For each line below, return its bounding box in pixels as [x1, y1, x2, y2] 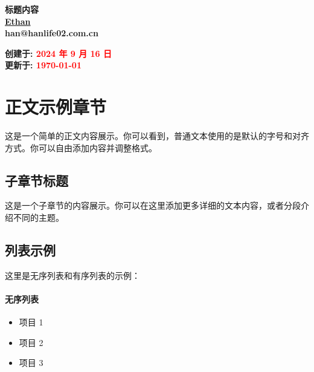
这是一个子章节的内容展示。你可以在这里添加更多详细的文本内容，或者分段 [5, 199, 301, 212]
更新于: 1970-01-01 [5, 59, 82, 71]
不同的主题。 [13, 211, 64, 224]
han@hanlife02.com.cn [5, 27, 98, 39]
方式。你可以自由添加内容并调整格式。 [5, 141, 157, 154]
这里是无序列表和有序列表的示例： [5, 269, 140, 281]
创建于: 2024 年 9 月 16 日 [5, 47, 112, 59]
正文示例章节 [5, 94, 107, 119]
